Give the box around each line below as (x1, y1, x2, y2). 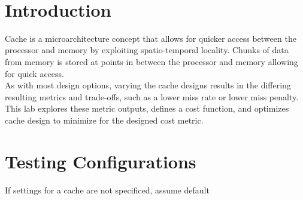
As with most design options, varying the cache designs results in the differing (5, 79, 291, 91)
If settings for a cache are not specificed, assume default (5, 183, 210, 196)
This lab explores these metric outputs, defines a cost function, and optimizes (5, 102, 289, 115)
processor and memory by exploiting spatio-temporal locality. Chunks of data (5, 44, 289, 56)
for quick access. (5, 67, 64, 79)
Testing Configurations (5, 149, 196, 173)
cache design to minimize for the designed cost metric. (5, 113, 204, 126)
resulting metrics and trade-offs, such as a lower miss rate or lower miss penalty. (5, 90, 299, 103)
